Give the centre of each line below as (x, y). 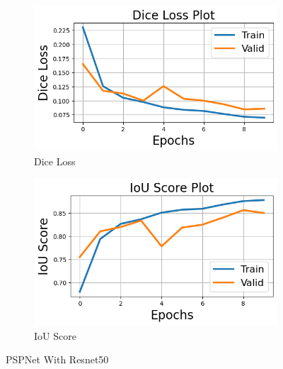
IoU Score (55, 335)
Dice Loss (55, 161)
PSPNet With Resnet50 (57, 359)
